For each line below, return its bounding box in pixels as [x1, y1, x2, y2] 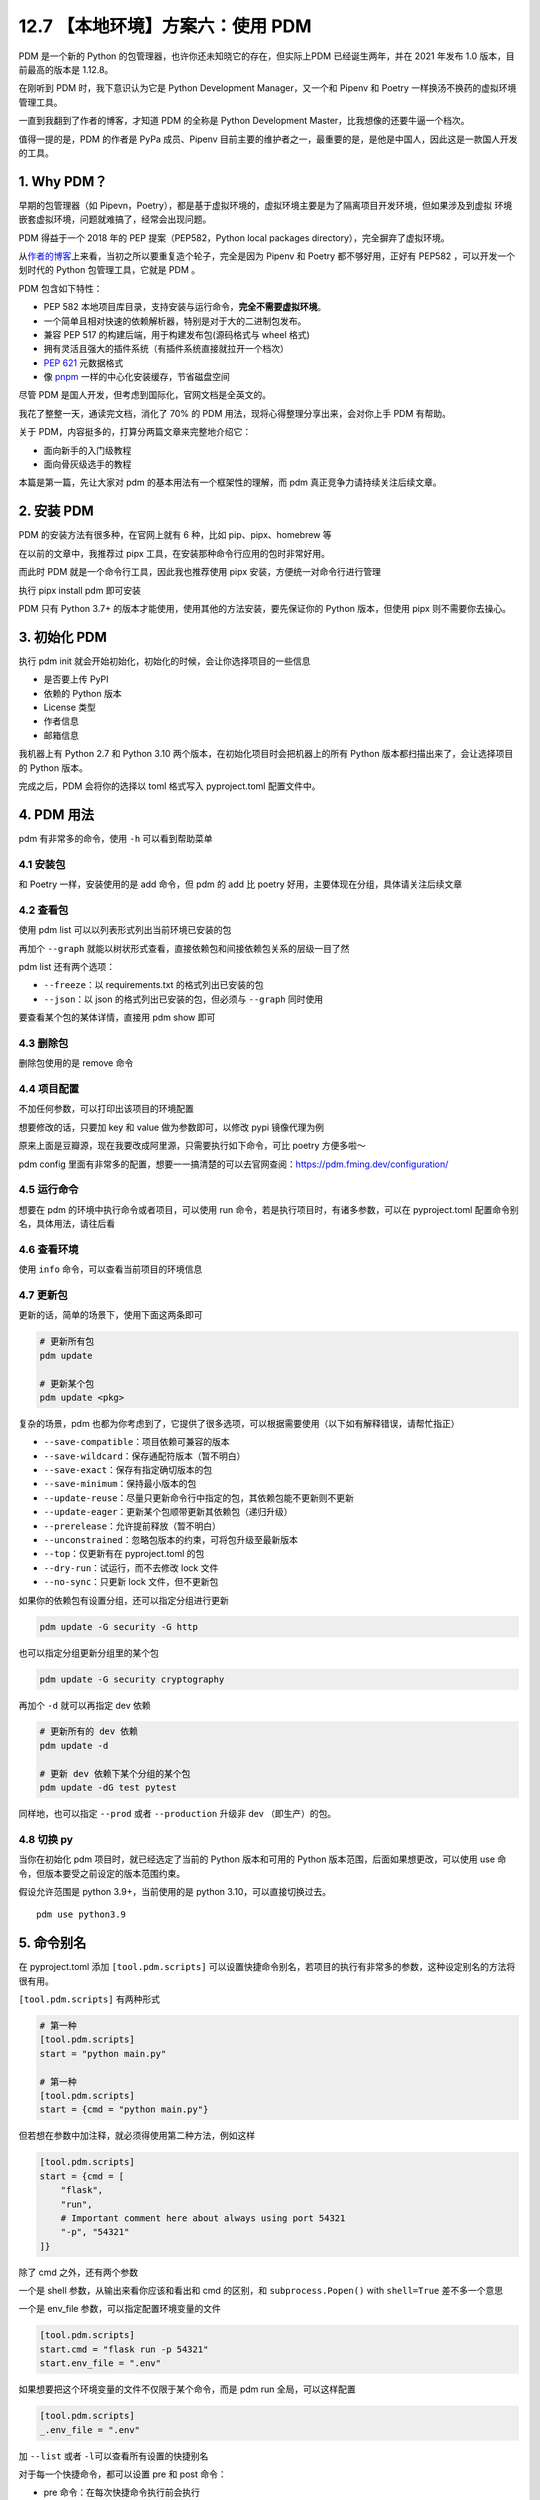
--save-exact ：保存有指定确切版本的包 [43, 1464, 213, 1476]
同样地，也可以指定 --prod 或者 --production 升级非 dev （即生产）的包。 [18, 1808, 337, 1820]
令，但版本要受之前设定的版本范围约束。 [18, 1867, 185, 1879]
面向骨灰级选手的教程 [43, 458, 132, 470]
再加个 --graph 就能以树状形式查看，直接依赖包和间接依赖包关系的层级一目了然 [18, 942, 350, 954]
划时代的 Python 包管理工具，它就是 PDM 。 [18, 264, 200, 276]
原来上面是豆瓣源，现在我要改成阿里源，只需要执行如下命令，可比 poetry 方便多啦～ [18, 1140, 366, 1152]
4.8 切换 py [18, 1832, 74, 1846]
